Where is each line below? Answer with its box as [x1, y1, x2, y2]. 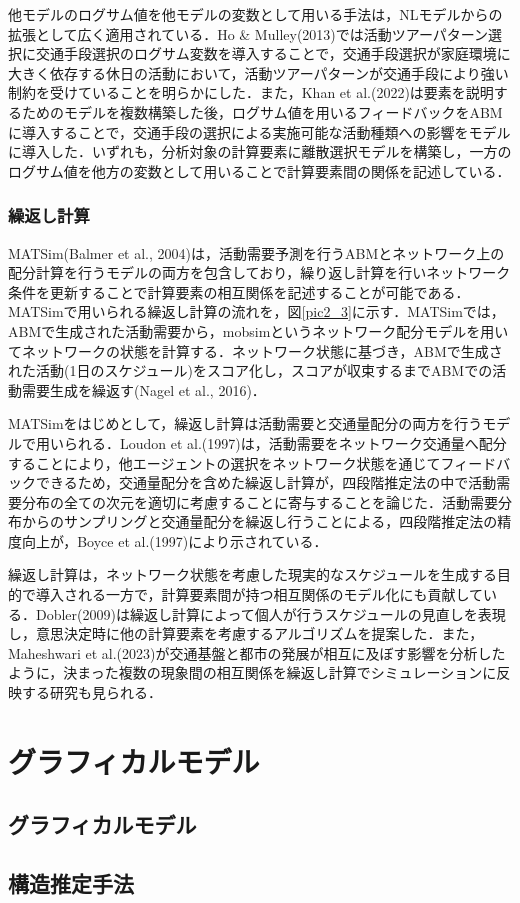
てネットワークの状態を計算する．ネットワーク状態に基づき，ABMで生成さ [8, 340, 503, 361]
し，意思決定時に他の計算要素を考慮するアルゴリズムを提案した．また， [8, 623, 484, 644]
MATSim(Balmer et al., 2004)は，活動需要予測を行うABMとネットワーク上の [8, 242, 505, 263]
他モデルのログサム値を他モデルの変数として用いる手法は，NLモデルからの [8, 4, 503, 24]
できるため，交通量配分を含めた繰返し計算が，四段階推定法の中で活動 [35, 472, 497, 493]
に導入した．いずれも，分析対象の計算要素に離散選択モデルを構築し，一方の [8, 141, 512, 162]
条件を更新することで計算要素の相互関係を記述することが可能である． [8, 281, 470, 302]
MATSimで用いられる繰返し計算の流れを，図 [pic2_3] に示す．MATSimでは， [8, 301, 505, 322]
